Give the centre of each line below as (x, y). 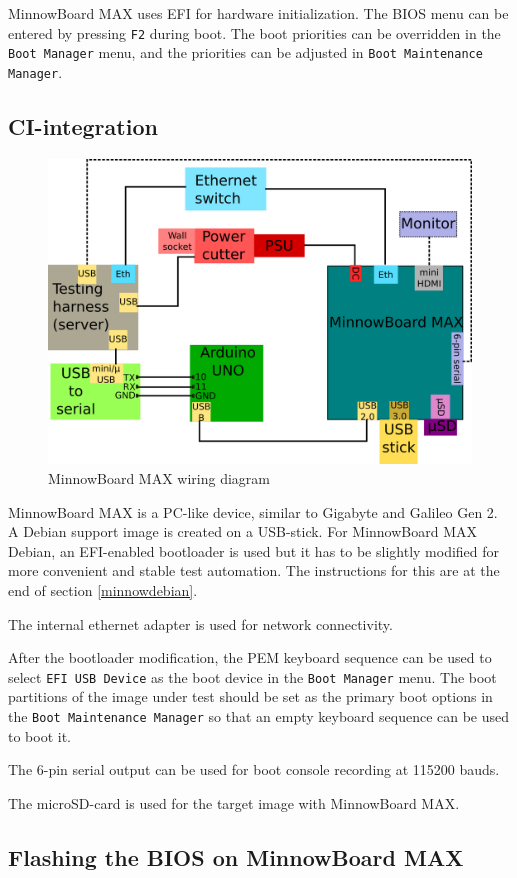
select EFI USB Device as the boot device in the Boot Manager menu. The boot (252, 676)
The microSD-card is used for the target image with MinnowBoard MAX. (234, 802)
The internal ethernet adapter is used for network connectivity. (200, 623)
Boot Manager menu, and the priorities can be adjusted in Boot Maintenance (245, 52)
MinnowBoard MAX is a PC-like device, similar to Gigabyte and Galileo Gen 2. (253, 511)
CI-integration (83, 125)
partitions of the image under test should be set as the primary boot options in (250, 696)
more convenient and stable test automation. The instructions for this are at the (254, 570)
